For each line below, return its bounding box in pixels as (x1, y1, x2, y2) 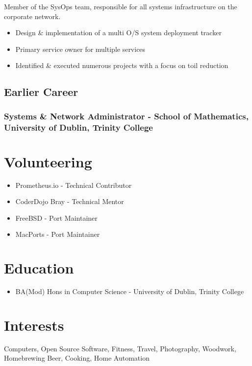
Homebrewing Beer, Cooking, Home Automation (4, 353, 150, 363)
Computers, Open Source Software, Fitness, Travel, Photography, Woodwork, (4, 343, 236, 353)
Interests (4, 315, 64, 335)
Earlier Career (4, 84, 78, 99)
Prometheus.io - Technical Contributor (15, 180, 132, 190)
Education (4, 258, 74, 278)
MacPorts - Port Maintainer (15, 229, 100, 239)
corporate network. (4, 11, 61, 21)
